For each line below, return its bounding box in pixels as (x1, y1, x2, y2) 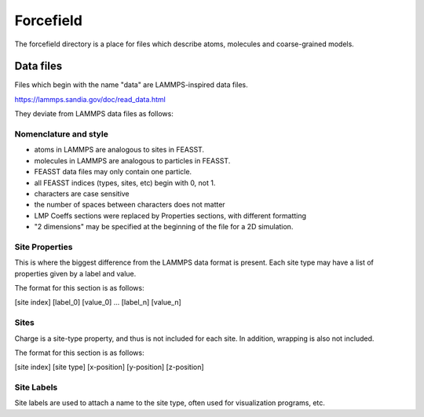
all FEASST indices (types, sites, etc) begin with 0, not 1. (34, 177, 216, 188)
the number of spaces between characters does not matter (34, 200, 225, 210)
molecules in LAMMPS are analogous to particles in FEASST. (34, 155, 231, 165)
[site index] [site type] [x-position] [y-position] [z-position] (14, 362, 204, 372)
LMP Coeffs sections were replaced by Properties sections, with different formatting (34, 210, 306, 220)
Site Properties (14, 241, 73, 252)
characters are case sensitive (34, 188, 130, 198)
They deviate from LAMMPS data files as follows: (14, 109, 174, 119)
